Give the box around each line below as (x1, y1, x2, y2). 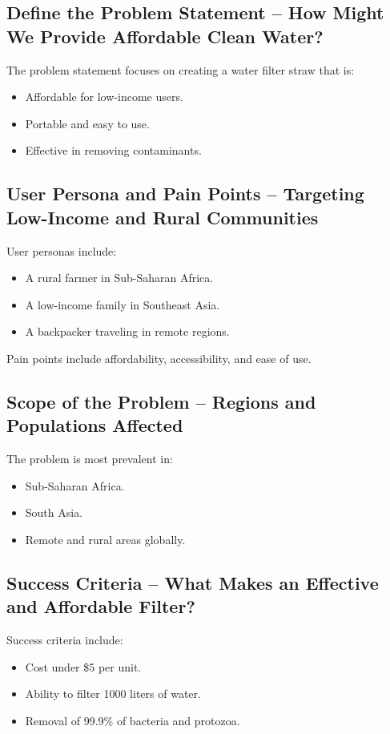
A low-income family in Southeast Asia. (25, 296, 220, 313)
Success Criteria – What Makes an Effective (6, 570, 379, 595)
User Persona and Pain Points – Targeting (6, 181, 364, 206)
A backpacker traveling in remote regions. (25, 323, 230, 340)
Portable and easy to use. (25, 115, 150, 131)
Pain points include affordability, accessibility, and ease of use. (6, 349, 312, 366)
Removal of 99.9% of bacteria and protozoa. (25, 712, 240, 728)
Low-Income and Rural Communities (6, 204, 319, 229)
